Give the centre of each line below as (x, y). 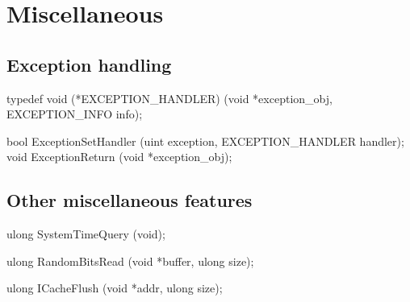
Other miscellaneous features (130, 200)
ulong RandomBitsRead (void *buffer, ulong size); (130, 261)
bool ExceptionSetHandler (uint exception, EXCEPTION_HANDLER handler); (205, 141)
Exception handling (89, 64)
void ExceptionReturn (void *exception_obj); (119, 157)
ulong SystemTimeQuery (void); (86, 234)
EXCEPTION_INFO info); (75, 114)
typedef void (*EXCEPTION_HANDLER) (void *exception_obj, (169, 98)
